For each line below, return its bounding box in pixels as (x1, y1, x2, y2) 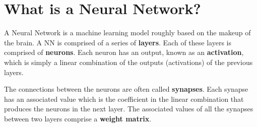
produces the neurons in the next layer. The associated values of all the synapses (4, 103, 253, 114)
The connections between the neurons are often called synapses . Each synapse (4, 84, 248, 94)
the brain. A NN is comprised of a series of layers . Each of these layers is (4, 37, 231, 47)
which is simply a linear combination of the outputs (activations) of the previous (4, 56, 253, 67)
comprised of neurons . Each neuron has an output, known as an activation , (4, 47, 244, 57)
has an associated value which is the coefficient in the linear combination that (4, 93, 244, 104)
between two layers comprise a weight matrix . (4, 113, 152, 123)
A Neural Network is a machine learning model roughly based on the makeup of (4, 27, 251, 38)
